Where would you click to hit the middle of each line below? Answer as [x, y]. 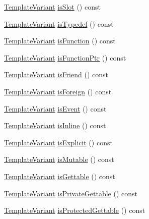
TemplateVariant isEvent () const [55, 108]
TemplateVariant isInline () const [55, 125]
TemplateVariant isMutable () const [59, 159]
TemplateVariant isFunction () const [60, 41]
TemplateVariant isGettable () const [60, 176]
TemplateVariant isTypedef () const [59, 23]
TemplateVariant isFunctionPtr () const [65, 57]
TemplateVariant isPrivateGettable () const [71, 193]
